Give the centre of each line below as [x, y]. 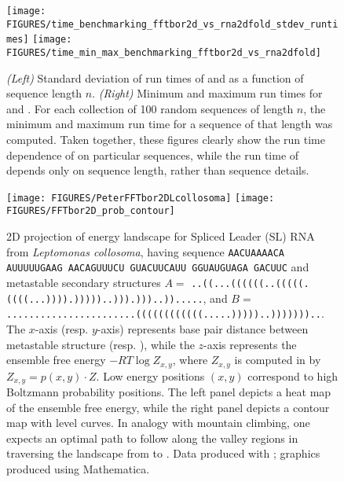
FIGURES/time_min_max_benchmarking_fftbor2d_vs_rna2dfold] [164, 52]
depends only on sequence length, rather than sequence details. [158, 170]
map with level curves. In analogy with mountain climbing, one [158, 423]
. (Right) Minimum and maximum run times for [207, 93]
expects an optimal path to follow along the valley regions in [152, 438]
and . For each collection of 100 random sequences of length [150, 108]
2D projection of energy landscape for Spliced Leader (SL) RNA [161, 236]
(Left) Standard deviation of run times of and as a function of [155, 77]
